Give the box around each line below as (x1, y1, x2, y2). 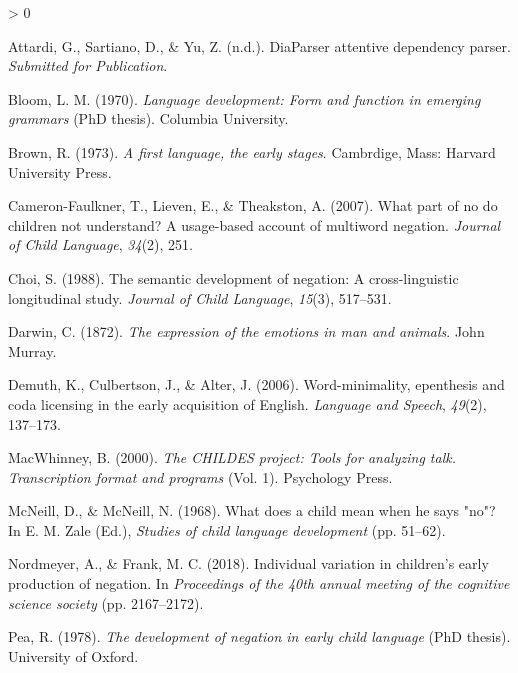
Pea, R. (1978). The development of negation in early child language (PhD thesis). (8, 626, 511, 647)
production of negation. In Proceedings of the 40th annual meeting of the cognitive (8, 573, 510, 594)
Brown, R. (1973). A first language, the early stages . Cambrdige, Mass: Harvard (8, 141, 496, 162)
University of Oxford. (8, 645, 139, 666)
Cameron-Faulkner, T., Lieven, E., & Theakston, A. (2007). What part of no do (8, 195, 498, 216)
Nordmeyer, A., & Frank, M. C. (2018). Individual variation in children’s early (8, 553, 489, 574)
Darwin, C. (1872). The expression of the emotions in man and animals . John (8, 321, 485, 342)
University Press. (8, 161, 112, 182)
